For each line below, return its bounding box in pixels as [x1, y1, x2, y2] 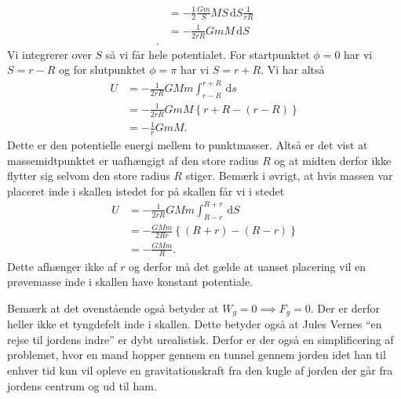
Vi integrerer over [7, 46, 92, 62]
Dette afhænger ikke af [7, 258, 117, 274]
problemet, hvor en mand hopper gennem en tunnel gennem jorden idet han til [7, 346, 386, 363]
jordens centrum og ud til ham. [7, 377, 157, 394]
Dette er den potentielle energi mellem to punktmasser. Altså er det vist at [7, 137, 368, 153]
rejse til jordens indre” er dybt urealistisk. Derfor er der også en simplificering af [7, 331, 394, 347]
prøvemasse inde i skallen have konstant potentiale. [7, 273, 253, 290]
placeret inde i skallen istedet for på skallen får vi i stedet [7, 182, 285, 199]
